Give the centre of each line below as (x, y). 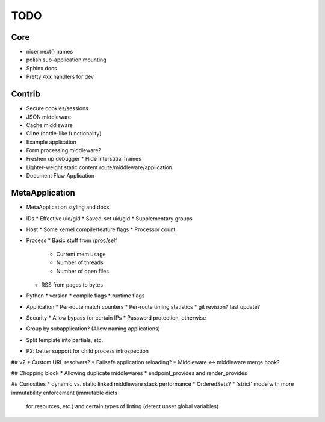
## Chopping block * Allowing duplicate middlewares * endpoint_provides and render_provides (129, 373)
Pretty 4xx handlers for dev (60, 77)
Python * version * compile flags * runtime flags (85, 296)
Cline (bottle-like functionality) (64, 134)
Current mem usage (81, 254)
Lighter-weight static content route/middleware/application (99, 167)
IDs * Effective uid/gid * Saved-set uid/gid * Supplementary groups (109, 218)
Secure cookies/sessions (57, 108)
